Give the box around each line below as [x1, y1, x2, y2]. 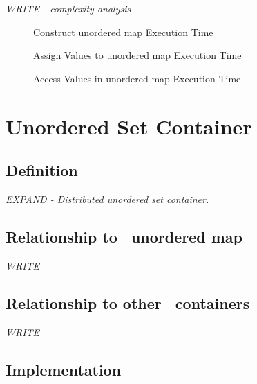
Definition [6, 159, 78, 181]
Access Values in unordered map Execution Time [33, 71, 241, 85]
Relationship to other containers [6, 292, 250, 313]
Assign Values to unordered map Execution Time [33, 48, 242, 62]
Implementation [6, 358, 122, 380]
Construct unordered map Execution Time [33, 24, 213, 39]
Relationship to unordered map [6, 225, 243, 247]
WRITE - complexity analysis [6, 1, 131, 15]
